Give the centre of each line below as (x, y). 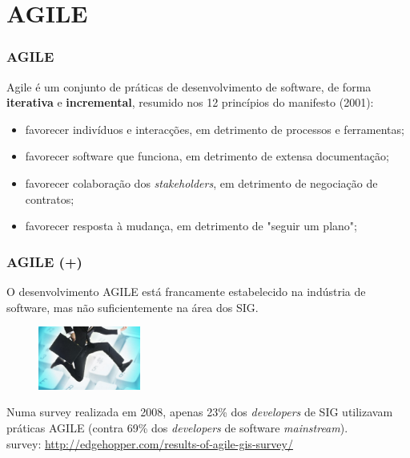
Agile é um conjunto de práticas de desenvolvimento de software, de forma (189, 86)
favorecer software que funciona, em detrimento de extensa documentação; (207, 156)
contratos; (50, 199)
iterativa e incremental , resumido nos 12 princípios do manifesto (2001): (190, 102)
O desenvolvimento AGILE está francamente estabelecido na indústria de (186, 291)
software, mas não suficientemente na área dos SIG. (133, 307)
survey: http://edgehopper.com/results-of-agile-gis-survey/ (150, 443)
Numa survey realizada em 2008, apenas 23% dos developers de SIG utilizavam (200, 412)
